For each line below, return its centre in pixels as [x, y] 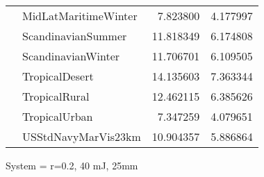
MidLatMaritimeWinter [80, 16]
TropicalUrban [58, 116]
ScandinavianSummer [75, 36]
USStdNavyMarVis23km [82, 136]
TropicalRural [56, 96]
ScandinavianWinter [71, 56]
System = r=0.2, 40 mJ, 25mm [72, 165]
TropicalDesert [58, 76]
